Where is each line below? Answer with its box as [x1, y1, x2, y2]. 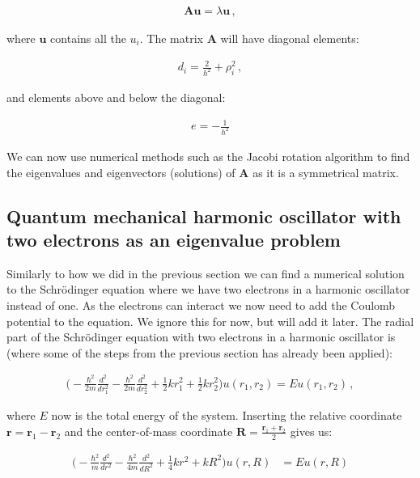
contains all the [50, 30, 126, 47]
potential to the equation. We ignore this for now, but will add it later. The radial [6, 312, 414, 329]
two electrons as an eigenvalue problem [6, 227, 341, 252]
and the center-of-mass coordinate [64, 422, 233, 439]
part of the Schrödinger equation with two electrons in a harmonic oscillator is [6, 328, 396, 345]
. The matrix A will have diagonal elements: [139, 30, 359, 47]
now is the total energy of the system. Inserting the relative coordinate [51, 407, 402, 424]
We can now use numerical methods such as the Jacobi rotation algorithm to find [6, 148, 410, 165]
